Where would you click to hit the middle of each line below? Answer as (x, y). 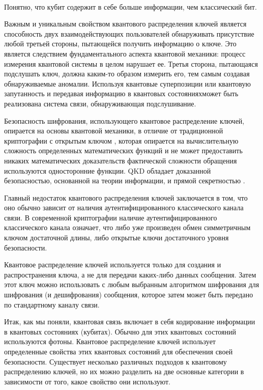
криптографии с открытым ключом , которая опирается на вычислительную (121, 140)
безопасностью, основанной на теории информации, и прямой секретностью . (125, 180)
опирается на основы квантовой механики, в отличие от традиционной (114, 131)
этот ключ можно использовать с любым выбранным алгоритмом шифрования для (132, 284)
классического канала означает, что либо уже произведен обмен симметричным (127, 227)
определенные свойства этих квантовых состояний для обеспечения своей (119, 351)
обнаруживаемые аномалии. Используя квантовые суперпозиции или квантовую (127, 83)
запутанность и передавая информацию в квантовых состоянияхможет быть (121, 93)
